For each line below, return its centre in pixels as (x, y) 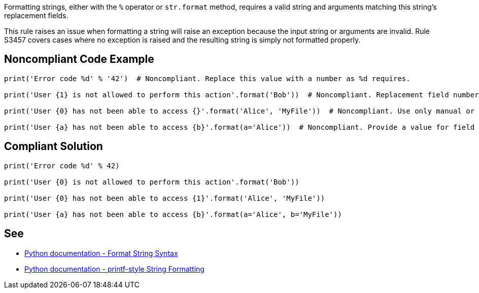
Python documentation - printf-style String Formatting (114, 269)
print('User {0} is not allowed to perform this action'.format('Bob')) (152, 182)
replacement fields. (36, 15)
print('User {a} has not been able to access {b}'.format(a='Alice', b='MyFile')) (173, 214)
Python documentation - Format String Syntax (101, 253)
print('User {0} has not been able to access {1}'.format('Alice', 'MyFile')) (165, 198)
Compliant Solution (54, 146)
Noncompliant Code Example (79, 59)
